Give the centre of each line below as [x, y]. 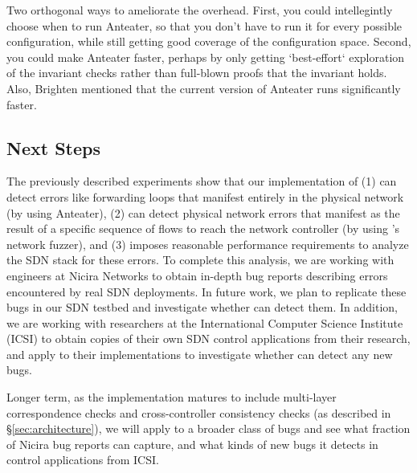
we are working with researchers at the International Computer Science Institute [205, 322]
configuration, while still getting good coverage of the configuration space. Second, [209, 41]
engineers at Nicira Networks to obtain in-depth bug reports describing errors [197, 275]
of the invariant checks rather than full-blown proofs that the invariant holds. [197, 73]
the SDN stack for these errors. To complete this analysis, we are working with [200, 260]
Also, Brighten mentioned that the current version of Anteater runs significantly [204, 88]
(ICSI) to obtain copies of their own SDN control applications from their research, [208, 338]
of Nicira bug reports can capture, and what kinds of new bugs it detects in [192, 444]
